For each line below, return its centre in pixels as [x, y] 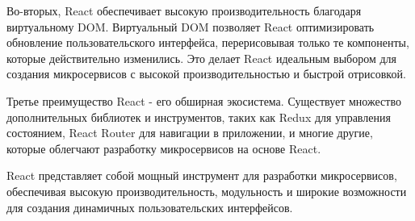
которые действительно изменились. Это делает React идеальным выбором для [202, 58]
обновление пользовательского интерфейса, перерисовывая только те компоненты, [208, 42]
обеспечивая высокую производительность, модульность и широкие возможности [207, 191]
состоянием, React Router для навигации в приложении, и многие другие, [190, 133]
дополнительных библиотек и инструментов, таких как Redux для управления [199, 117]
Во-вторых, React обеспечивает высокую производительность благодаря [184, 10]
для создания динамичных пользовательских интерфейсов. [150, 207]
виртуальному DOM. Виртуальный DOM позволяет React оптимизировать [191, 26]
